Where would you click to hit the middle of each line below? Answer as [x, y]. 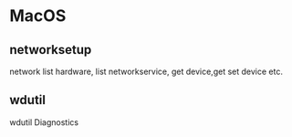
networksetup [51, 50]
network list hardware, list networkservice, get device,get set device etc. [146, 71]
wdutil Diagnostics [44, 122]
